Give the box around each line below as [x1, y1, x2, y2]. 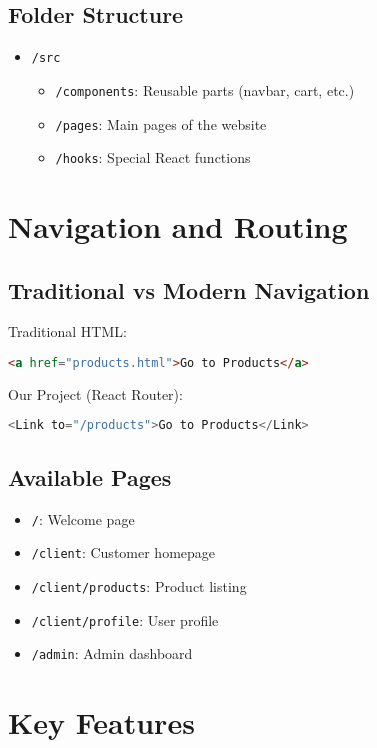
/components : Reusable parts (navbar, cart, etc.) [55, 79, 355, 100]
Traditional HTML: [8, 321, 127, 342]
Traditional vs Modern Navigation [8, 274, 370, 305]
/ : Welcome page [31, 508, 135, 529]
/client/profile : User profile [31, 609, 219, 630]
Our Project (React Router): [8, 383, 183, 404]
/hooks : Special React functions [55, 147, 251, 168]
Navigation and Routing [8, 206, 348, 247]
